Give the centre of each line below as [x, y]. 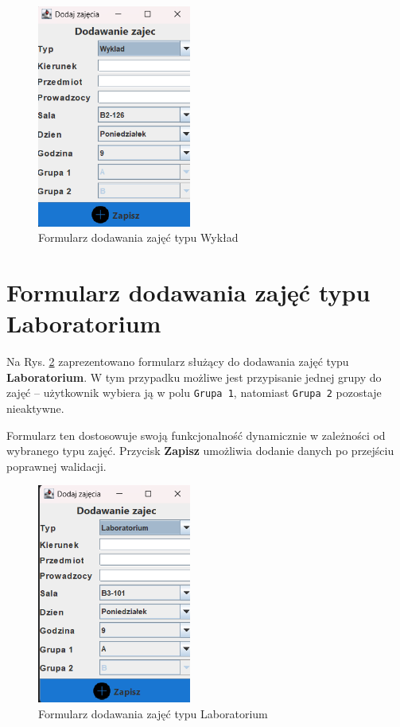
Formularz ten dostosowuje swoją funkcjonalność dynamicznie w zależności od [196, 435]
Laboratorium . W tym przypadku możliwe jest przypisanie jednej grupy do [194, 377]
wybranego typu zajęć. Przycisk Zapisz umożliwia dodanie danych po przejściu [200, 451]
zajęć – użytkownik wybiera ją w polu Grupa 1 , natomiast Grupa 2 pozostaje [194, 393]
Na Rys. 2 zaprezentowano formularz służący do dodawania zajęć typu [178, 362]
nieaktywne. [35, 408]
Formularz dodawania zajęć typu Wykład [138, 237]
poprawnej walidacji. [56, 466]
